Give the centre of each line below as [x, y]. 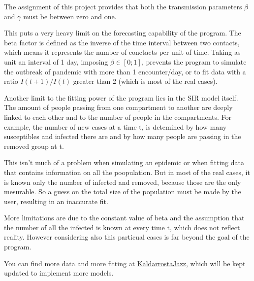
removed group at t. [34, 146]
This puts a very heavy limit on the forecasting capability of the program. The [123, 33]
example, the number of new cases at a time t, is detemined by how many [115, 126]
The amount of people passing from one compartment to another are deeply [118, 107]
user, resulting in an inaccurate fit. [56, 201]
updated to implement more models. [59, 273]
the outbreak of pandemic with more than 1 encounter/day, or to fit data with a [125, 71]
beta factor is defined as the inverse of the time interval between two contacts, [122, 42]
